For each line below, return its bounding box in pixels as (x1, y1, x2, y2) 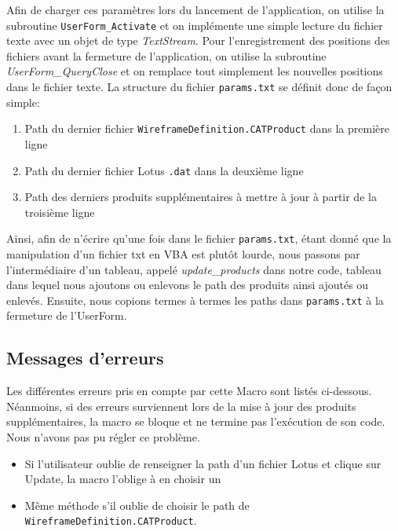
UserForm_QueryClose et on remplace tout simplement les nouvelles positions (6, 63, 383, 79)
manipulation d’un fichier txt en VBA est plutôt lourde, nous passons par (6, 246, 360, 262)
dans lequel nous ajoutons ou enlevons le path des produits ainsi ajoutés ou (6, 276, 369, 293)
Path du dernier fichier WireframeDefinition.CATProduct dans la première (24, 120, 389, 137)
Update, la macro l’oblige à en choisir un (24, 471, 221, 487)
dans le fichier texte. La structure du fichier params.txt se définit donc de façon (6, 79, 393, 95)
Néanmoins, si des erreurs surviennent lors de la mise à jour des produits (6, 397, 356, 414)
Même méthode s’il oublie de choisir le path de (24, 496, 250, 513)
